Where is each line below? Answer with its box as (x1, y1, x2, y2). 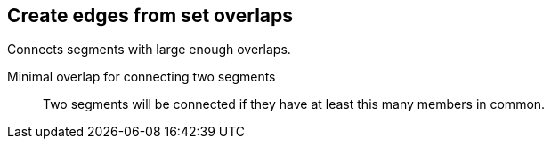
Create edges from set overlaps (7, 4, 294, 27)
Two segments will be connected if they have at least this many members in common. (43, 96, 546, 112)
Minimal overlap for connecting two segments (7, 69, 276, 85)
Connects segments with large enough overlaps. (7, 42, 291, 58)
